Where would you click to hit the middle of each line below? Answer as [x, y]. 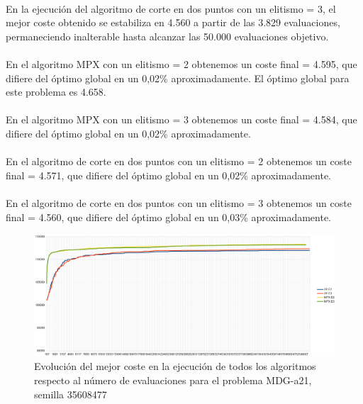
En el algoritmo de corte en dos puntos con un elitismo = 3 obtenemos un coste [179, 202]
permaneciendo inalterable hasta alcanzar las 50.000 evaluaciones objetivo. [167, 36]
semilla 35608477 [71, 394]
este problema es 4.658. [56, 92]
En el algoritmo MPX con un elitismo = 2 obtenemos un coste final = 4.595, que [181, 63]
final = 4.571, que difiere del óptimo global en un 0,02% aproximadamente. [168, 175]
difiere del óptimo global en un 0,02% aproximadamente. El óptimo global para [178, 78]
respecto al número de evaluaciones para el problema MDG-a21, [173, 380]
